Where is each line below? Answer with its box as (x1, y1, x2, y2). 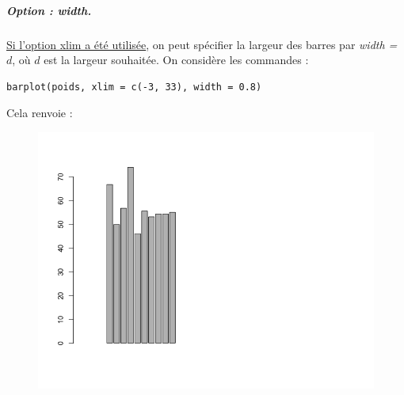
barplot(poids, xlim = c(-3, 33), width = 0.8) (6, 81, 262, 93)
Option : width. (6, 2, 92, 18)
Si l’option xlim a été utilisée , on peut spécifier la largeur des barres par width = (6, 36, 398, 52)
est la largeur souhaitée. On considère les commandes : (44, 51, 309, 68)
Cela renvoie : (6, 104, 73, 121)
